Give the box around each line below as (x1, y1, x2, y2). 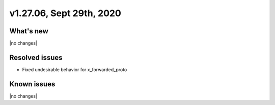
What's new (9, 27, 48, 35)
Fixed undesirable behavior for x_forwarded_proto (22, 66, 127, 73)
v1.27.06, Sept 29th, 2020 (9, 8, 122, 19)
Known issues (9, 80, 56, 88)
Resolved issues (9, 53, 63, 62)
